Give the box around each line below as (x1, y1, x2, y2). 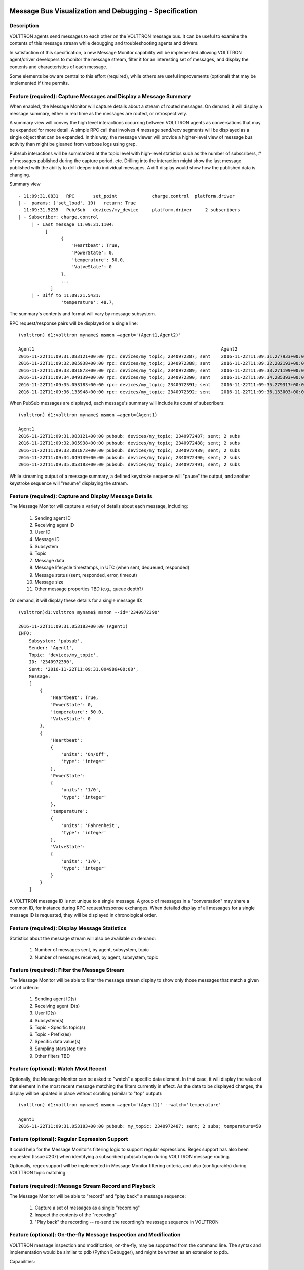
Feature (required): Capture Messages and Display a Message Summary (9, 92, 191, 100)
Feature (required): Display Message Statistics (9, 925, 127, 932)
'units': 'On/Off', (61, 752, 109, 757)
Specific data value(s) (34, 1038, 81, 1044)
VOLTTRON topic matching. (9, 1170, 67, 1176)
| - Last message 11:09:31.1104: (31, 221, 115, 227)
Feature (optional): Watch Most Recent (9, 1065, 107, 1072)
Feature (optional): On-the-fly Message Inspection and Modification (9, 1231, 181, 1239)
